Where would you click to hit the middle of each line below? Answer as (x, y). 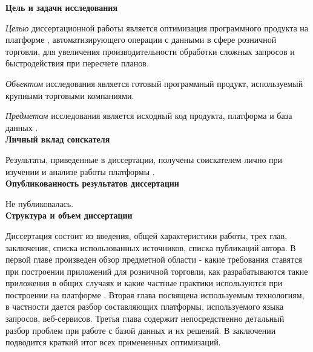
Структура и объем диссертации (69, 215)
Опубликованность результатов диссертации (92, 183)
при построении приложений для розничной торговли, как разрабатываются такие (157, 271)
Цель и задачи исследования (62, 7)
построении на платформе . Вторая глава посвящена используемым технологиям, (155, 294)
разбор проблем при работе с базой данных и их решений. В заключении (141, 330)
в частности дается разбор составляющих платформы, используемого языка (145, 306)
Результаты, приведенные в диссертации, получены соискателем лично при (144, 159)
